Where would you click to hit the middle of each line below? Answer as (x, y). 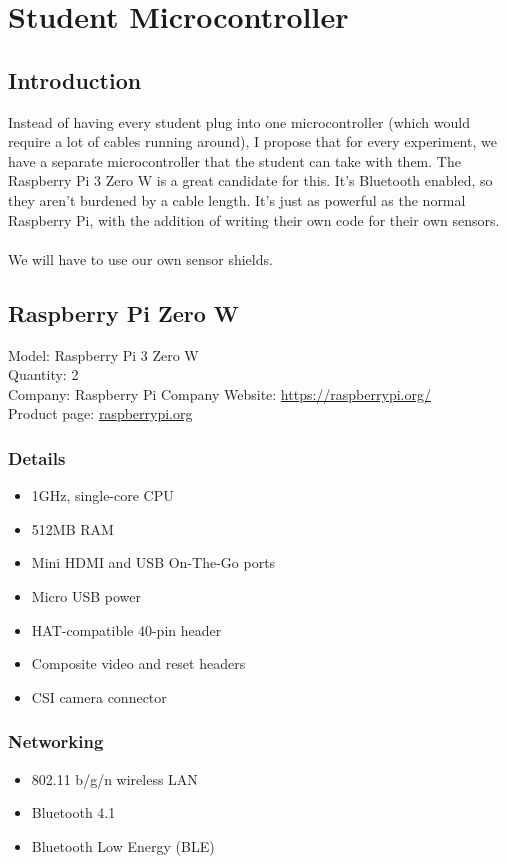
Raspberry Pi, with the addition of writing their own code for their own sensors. (254, 219)
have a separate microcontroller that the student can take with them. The (234, 160)
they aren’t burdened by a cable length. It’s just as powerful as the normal (237, 199)
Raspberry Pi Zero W (123, 312)
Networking (56, 741)
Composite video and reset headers (138, 663)
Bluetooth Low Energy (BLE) (123, 845)
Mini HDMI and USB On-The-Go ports (153, 562)
